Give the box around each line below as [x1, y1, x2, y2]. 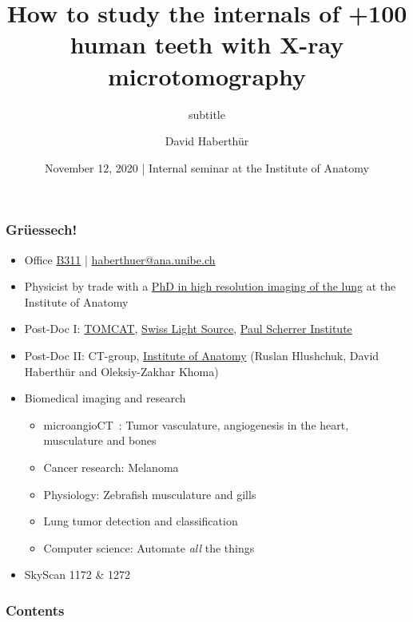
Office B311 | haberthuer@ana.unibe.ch [24, 251, 216, 267]
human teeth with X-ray [69, 28, 344, 61]
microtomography [108, 59, 306, 92]
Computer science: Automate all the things [43, 539, 255, 556]
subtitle [189, 105, 225, 122]
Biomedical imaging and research [24, 390, 186, 406]
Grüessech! [6, 220, 77, 240]
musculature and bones [43, 432, 157, 449]
